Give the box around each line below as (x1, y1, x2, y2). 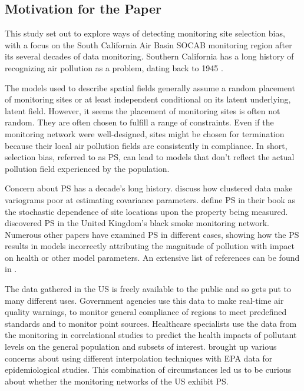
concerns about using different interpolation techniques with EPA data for (5, 352, 273, 364)
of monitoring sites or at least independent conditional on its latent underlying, (5, 93, 291, 105)
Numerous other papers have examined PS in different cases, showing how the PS (5, 228, 299, 240)
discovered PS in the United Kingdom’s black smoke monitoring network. (5, 217, 269, 229)
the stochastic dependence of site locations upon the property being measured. (5, 205, 288, 217)
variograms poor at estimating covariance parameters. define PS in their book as (5, 193, 296, 206)
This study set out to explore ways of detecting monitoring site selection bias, (5, 27, 285, 39)
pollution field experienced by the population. (5, 162, 170, 174)
